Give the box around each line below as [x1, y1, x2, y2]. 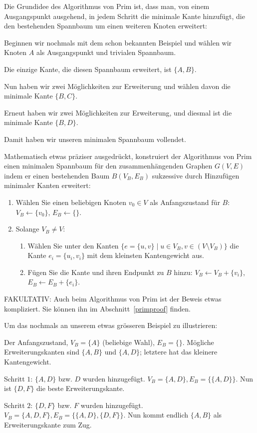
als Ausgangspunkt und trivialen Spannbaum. [36, 47, 176, 57]
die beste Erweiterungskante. [36, 383, 125, 393]
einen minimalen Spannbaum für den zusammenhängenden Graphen [4, 160, 213, 171]
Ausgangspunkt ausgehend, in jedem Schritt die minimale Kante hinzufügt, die [4, 10, 245, 21]
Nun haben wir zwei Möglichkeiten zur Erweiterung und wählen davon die [4, 80, 231, 91]
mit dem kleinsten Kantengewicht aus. [87, 250, 204, 260]
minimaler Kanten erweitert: [4, 180, 91, 190]
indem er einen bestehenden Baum [4, 170, 110, 180]
